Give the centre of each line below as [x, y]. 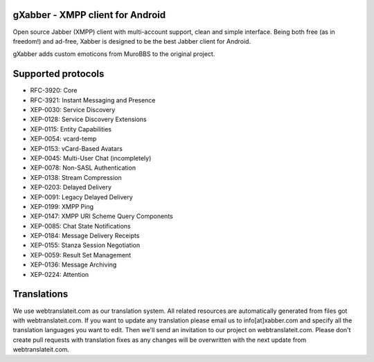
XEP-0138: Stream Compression [76, 177]
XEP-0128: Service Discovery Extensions [88, 119]
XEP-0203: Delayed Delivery [71, 188]
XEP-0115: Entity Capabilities [71, 129]
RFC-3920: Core [54, 91]
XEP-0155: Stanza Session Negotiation [85, 245]
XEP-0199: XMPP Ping [62, 206]
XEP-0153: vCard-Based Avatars [76, 148]
